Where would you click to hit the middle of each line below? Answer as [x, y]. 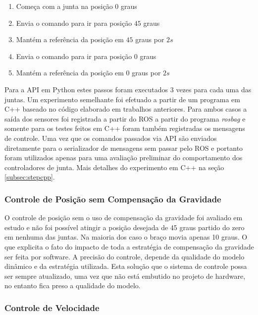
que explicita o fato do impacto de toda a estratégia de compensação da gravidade [129, 246]
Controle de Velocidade [52, 307]
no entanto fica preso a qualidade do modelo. [73, 285]
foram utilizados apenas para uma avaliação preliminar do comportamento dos [124, 157]
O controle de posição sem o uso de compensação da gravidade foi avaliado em [124, 218]
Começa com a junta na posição [64, 6]
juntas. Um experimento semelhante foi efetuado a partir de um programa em [122, 99]
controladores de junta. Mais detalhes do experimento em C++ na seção [114, 167]
